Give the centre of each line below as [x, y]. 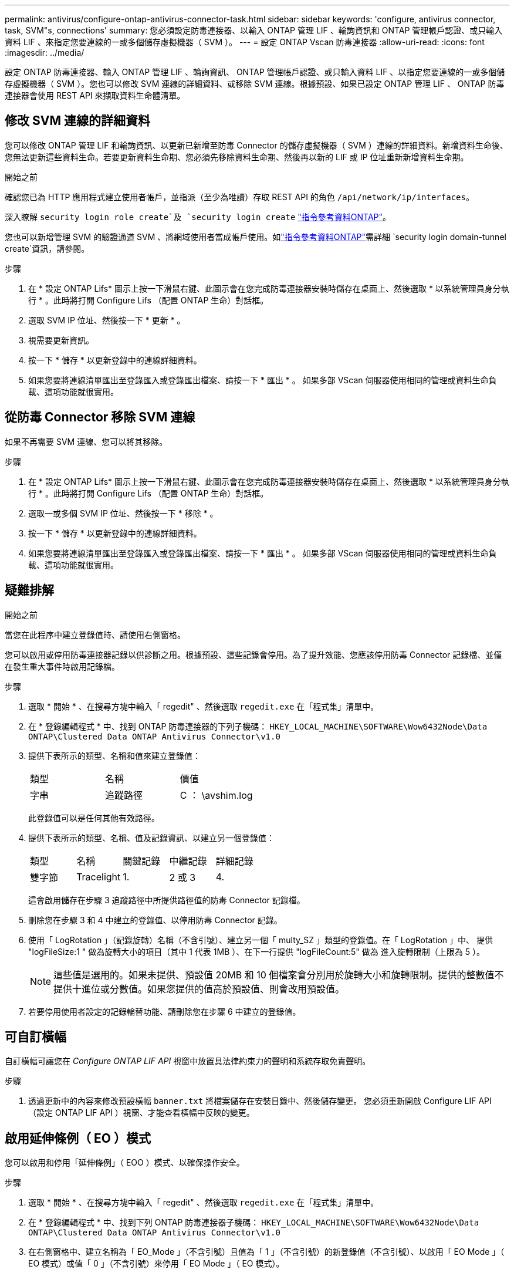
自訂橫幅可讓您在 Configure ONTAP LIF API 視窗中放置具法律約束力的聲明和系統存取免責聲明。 [188, 1061]
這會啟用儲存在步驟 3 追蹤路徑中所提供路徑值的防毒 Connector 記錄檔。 [167, 900]
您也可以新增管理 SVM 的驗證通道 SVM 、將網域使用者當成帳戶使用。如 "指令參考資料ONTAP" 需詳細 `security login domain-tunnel [256, 237]
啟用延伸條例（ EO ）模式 [78, 1138]
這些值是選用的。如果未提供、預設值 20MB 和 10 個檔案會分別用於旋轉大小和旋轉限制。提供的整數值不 [279, 975]
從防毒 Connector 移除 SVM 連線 [100, 417]
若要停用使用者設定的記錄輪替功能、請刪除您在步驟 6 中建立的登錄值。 [165, 1011]
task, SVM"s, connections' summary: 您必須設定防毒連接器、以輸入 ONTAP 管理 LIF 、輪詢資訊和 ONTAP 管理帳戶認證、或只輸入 [254, 30]
